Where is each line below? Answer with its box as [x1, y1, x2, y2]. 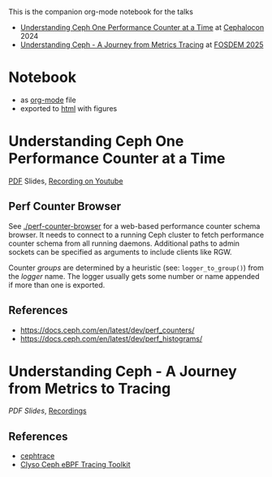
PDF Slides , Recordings [8, 406, 87, 416]
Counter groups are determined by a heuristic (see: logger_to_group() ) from [8, 263, 264, 273]
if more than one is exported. [8, 280, 106, 290]
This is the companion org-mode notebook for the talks [8, 7, 193, 16]
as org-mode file [19, 95, 76, 105]
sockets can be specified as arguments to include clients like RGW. [8, 247, 233, 256]
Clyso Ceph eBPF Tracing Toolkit [19, 460, 132, 470]
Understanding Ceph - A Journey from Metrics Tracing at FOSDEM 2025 [19, 40, 264, 49]
